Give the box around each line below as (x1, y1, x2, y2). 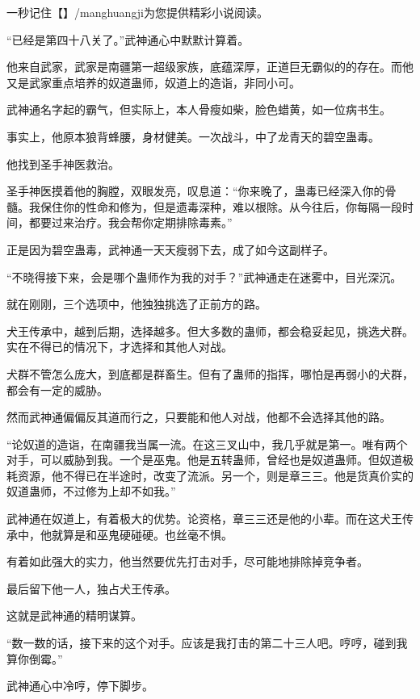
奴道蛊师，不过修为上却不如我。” (6, 483, 176, 500)
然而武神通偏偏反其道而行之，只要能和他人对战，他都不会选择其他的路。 (6, 408, 391, 425)
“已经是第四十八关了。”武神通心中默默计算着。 (6, 31, 250, 48)
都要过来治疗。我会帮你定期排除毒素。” (28, 214, 233, 231)
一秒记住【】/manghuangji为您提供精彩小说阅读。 (6, 4, 268, 20)
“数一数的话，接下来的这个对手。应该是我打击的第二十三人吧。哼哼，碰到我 (6, 634, 408, 651)
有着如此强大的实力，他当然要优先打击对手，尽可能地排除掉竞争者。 (6, 553, 368, 570)
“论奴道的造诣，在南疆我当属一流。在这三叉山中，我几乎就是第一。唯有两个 (6, 435, 408, 452)
